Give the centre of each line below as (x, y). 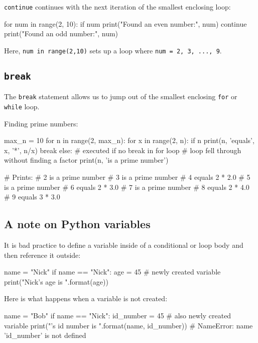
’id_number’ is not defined (45, 335)
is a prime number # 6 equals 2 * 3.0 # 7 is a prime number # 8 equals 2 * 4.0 (127, 187)
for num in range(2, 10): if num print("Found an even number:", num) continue (125, 23)
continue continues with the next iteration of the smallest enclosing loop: (117, 7)
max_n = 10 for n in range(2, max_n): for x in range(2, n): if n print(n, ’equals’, (129, 140)
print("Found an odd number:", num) (61, 33)
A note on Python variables (77, 224)
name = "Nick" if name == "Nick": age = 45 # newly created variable (112, 272)
